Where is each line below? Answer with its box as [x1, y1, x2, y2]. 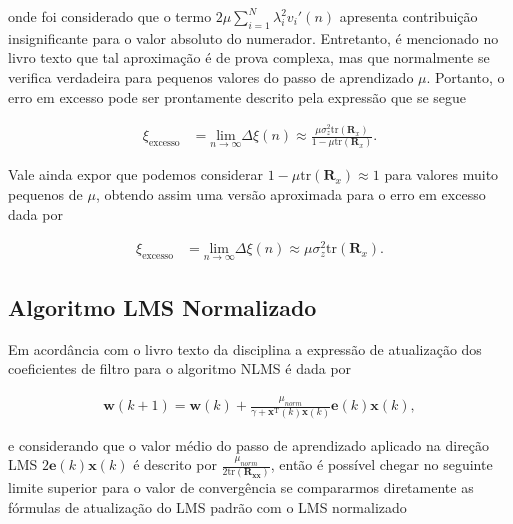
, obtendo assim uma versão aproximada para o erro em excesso [95, 184, 486, 205]
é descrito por [133, 454, 217, 475]
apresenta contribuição [339, 6, 478, 26]
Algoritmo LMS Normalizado [8, 291, 317, 322]
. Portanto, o [426, 66, 505, 87]
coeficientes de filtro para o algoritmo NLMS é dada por [8, 358, 352, 379]
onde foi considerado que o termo [8, 6, 212, 26]
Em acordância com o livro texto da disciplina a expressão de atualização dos [8, 338, 482, 359]
